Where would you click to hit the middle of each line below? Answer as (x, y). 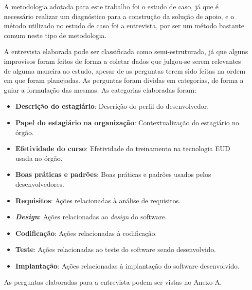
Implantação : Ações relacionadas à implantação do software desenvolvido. (127, 265)
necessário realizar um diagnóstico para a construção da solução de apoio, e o (119, 16)
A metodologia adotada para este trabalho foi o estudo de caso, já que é (111, 6)
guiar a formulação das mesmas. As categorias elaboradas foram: (100, 89)
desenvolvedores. (40, 184)
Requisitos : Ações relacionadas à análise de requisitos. (98, 200)
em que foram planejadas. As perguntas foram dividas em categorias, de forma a (124, 80)
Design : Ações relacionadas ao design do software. (91, 217)
